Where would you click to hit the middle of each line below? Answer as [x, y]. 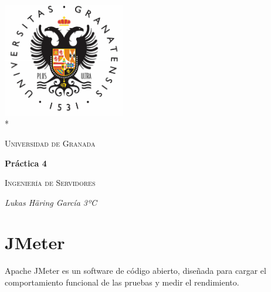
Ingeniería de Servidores [50, 183]
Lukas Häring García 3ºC [51, 202]
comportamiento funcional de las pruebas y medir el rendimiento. [122, 282]
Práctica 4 [26, 163]
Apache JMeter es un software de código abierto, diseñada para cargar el [135, 271]
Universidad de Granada [50, 143]
